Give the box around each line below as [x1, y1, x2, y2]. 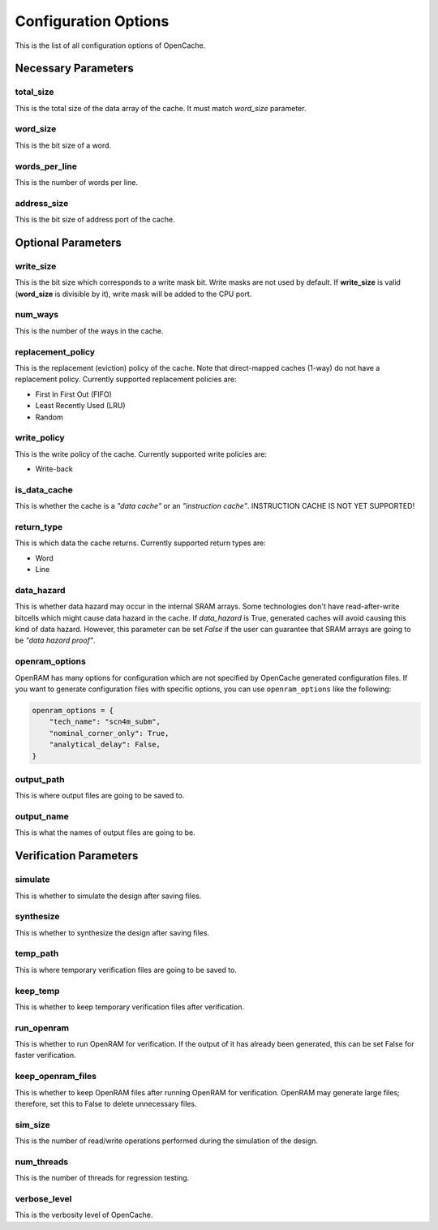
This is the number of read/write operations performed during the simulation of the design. [15, 1136, 319, 1146]
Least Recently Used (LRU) [35, 401, 126, 411]
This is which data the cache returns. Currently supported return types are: [15, 538, 267, 548]
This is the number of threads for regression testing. [15, 1173, 190, 1183]
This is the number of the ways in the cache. [15, 325, 164, 336]
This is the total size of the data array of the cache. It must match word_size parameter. [15, 103, 307, 113]
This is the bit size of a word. [15, 140, 112, 150]
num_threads [15, 1156, 69, 1168]
